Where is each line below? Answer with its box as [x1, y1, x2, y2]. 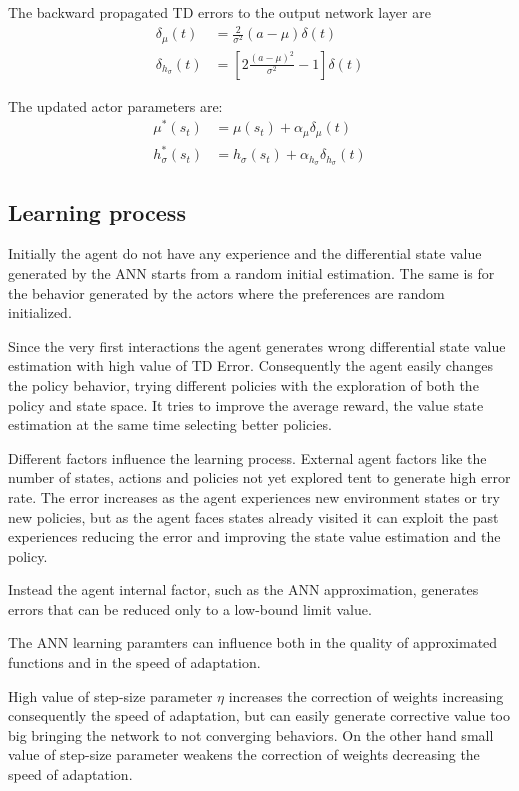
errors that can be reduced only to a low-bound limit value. [8, 598, 372, 619]
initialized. [8, 302, 72, 323]
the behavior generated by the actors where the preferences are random [8, 282, 445, 303]
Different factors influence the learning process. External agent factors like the [8, 447, 487, 468]
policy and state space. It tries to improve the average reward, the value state [8, 394, 484, 415]
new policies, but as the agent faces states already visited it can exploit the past [8, 506, 499, 527]
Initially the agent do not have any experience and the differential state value [8, 243, 482, 264]
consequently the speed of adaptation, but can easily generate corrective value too [8, 705, 510, 726]
